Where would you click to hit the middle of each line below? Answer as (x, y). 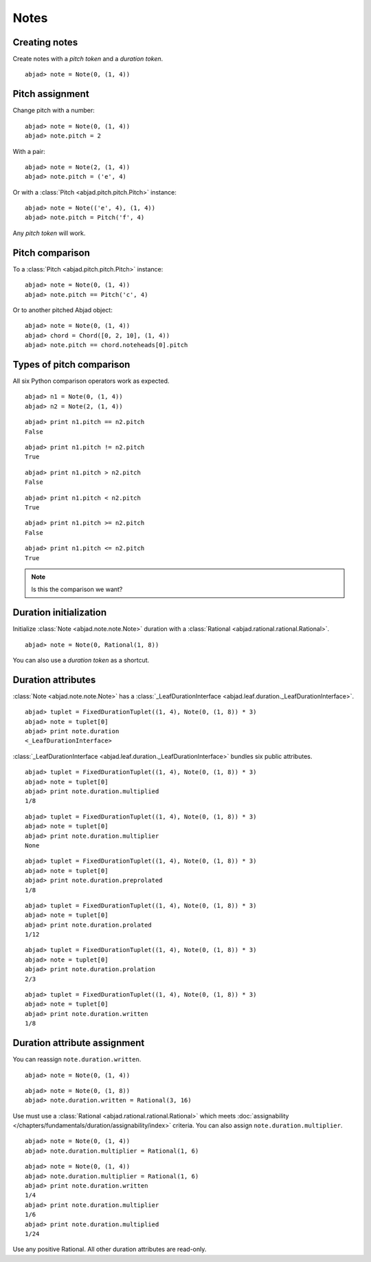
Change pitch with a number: (54, 111)
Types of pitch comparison (71, 364)
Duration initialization (59, 613)
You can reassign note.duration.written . (77, 1059)
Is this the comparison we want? (77, 589)
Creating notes (45, 42)
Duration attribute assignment (79, 1043)
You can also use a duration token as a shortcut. (81, 660)
